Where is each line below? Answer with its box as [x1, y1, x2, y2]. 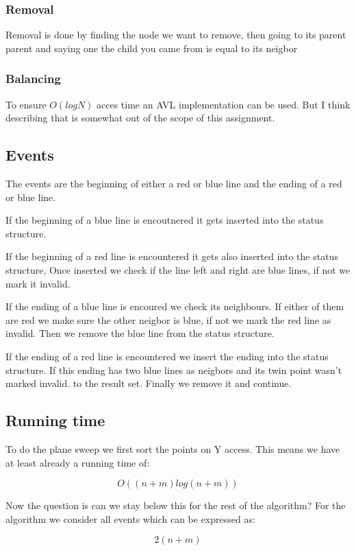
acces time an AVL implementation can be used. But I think [97, 97, 351, 111]
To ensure [5, 97, 47, 111]
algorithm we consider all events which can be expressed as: [5, 511, 255, 526]
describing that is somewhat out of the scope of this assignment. [5, 110, 275, 125]
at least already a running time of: [5, 455, 150, 469]
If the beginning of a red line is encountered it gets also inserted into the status [5, 249, 338, 263]
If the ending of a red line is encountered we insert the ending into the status [5, 349, 329, 363]
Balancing [5, 70, 61, 87]
